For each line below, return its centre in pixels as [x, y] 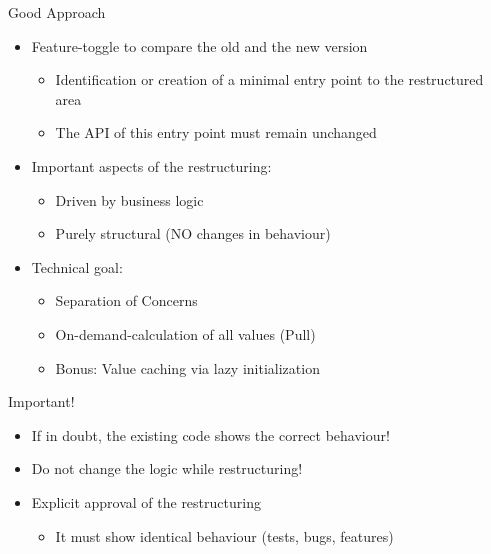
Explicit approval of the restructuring [146, 501]
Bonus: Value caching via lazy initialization [187, 367]
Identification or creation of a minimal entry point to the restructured [269, 79]
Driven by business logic [129, 199]
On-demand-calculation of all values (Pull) [185, 333]
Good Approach [57, 12]
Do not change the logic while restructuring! [167, 468]
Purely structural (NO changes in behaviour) [193, 233]
